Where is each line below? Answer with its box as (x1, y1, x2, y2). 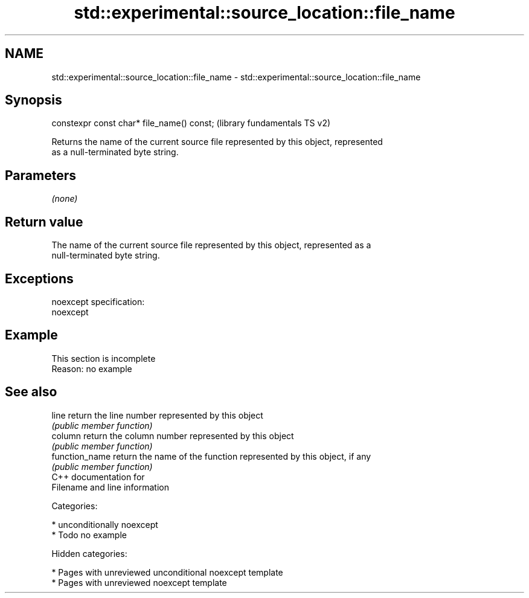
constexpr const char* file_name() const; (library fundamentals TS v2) (51, 118, 331, 129)
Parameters (5, 167, 76, 183)
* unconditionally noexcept (51, 519, 158, 530)
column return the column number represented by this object (51, 430, 294, 441)
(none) (51, 193, 78, 204)
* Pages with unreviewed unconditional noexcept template (51, 567, 283, 577)
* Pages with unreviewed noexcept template (51, 577, 227, 588)
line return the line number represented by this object (51, 410, 263, 420)
